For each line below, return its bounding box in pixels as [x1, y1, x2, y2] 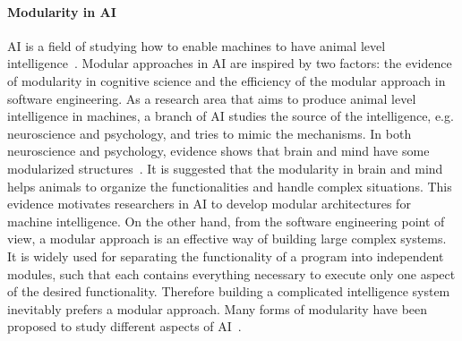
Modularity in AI [7, 2, 116, 21]
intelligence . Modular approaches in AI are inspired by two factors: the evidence [7, 54, 452, 72]
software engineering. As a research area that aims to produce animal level [7, 89, 416, 107]
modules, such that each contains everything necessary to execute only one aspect [7, 264, 456, 283]
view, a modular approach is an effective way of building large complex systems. [7, 229, 447, 248]
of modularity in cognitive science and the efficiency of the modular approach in [7, 71, 446, 90]
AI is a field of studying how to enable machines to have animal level [7, 36, 386, 55]
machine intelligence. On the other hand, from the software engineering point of [7, 211, 445, 230]
